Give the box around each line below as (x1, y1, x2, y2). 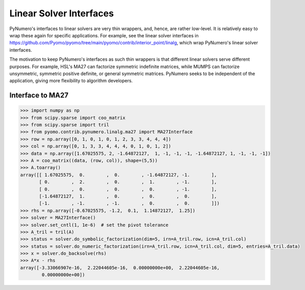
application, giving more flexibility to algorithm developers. (9, 78, 133, 84)
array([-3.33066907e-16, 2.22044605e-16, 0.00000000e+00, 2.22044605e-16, (20, 264, 220, 271)
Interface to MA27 (9, 91, 68, 100)
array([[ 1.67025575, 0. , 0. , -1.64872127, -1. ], (20, 172, 217, 178)
